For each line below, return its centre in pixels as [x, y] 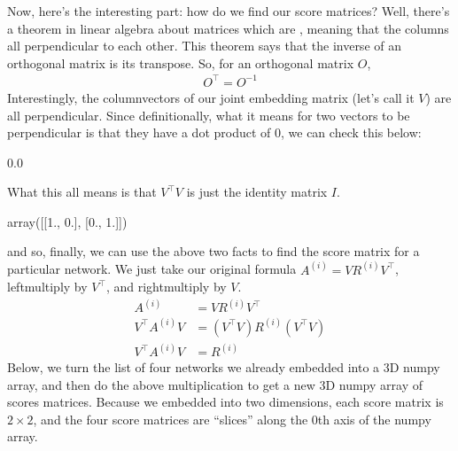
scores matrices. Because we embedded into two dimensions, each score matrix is [225, 402]
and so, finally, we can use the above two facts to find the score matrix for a [213, 251]
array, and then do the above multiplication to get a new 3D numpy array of [215, 384]
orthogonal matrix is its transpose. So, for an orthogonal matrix [181, 62]
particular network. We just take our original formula [152, 269]
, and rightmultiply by [166, 287]
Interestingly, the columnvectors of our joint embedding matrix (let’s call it [211, 97]
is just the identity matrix [257, 192]
